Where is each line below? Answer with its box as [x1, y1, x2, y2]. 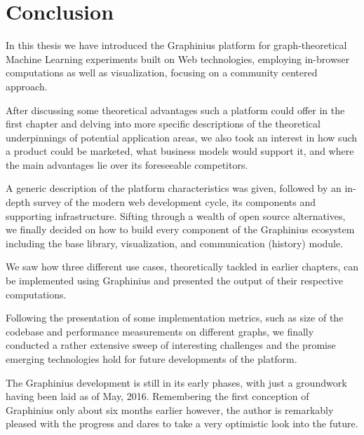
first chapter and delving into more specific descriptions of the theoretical [6, 116, 321, 131]
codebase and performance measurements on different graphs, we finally [6, 324, 314, 338]
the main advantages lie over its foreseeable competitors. [6, 157, 248, 172]
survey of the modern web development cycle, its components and [33, 195, 316, 209]
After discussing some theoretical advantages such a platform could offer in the [6, 102, 345, 117]
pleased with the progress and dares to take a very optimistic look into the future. [6, 416, 358, 431]
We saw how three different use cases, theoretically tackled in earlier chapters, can [6, 259, 358, 274]
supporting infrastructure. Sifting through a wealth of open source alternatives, [6, 208, 346, 223]
